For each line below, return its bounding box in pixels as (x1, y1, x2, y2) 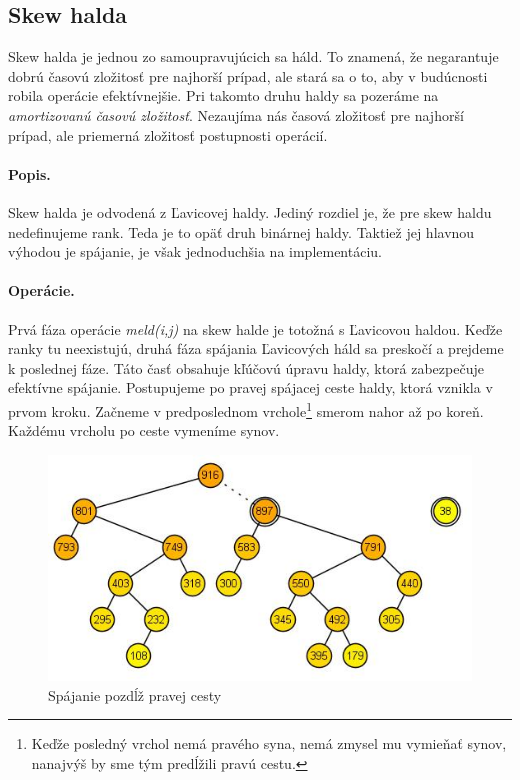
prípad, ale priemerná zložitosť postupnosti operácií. (8, 124, 328, 145)
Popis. (8, 163, 51, 184)
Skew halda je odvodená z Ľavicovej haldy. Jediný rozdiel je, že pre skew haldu (8, 201, 492, 222)
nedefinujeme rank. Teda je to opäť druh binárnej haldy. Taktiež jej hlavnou (8, 221, 475, 242)
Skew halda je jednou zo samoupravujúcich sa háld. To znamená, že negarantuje (8, 46, 499, 67)
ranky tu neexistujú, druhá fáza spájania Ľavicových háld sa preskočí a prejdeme (8, 338, 504, 359)
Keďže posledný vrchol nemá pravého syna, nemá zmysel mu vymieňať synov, (31, 733, 507, 754)
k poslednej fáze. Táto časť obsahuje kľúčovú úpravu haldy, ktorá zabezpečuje (8, 357, 484, 378)
